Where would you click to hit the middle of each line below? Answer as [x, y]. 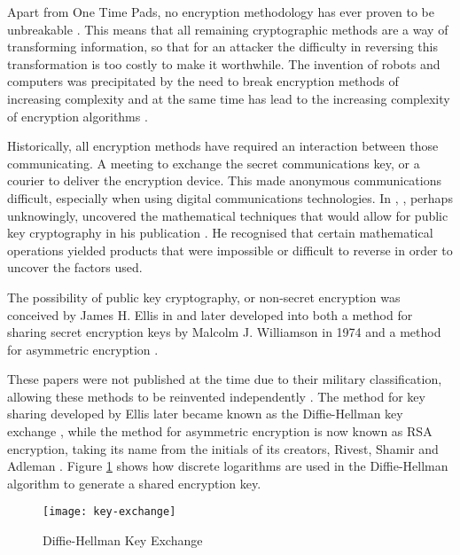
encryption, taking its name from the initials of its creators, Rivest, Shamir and [223, 448]
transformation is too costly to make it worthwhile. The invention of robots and [224, 63]
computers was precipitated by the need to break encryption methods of [203, 81]
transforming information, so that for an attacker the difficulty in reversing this [222, 47]
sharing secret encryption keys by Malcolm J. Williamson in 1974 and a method [224, 332]
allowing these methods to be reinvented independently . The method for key [216, 396]
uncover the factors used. [75, 267]
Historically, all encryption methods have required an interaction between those [223, 146]
